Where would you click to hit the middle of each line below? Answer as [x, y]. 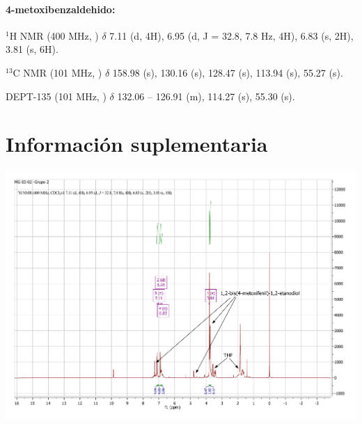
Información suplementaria [137, 144]
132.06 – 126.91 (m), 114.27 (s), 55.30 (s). [206, 96]
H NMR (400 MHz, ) [54, 35]
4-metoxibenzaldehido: [61, 9]
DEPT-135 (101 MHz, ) [56, 96]
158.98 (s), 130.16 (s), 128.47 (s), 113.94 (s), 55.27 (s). [228, 72]
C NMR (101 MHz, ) [57, 72]
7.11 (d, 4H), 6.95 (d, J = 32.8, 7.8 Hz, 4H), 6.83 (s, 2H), [231, 35]
